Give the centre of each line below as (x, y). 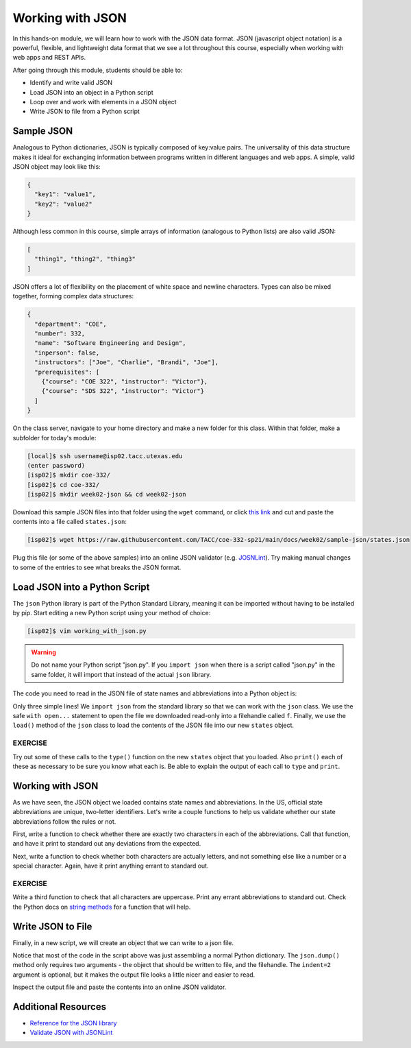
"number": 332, (60, 334)
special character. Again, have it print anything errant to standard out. (111, 866)
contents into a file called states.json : (70, 522)
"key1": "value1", (65, 194)
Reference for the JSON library (73, 1023)
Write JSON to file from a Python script (85, 111)
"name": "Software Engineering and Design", (110, 343)
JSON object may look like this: (57, 166)
